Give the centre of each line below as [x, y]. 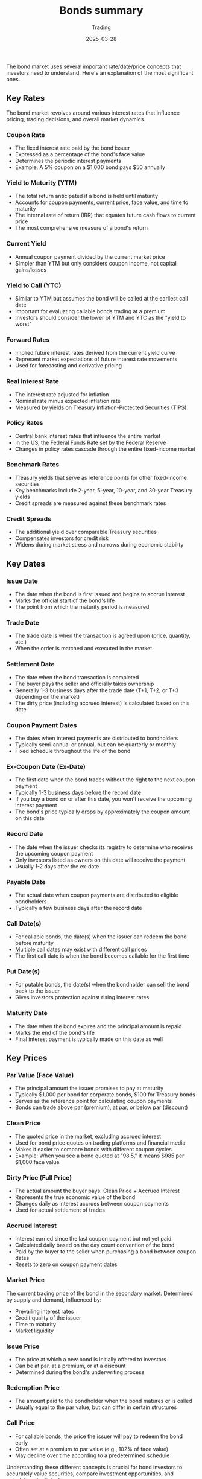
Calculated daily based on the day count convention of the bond [95, 1245]
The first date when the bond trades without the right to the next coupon [105, 780]
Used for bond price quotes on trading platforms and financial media [100, 1143]
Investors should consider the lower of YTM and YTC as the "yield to [100, 317]
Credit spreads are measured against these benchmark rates [90, 503]
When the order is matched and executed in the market [84, 649]
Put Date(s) [23, 972]
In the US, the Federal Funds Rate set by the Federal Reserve [90, 442]
